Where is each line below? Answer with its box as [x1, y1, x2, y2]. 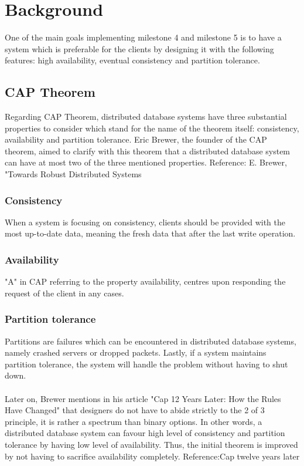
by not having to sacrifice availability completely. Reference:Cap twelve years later [5, 450, 300, 462]
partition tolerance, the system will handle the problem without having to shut [5, 357, 288, 370]
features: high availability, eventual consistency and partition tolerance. [5, 54, 260, 66]
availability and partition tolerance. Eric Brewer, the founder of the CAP [5, 133, 267, 146]
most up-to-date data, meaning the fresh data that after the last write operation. [5, 227, 296, 239]
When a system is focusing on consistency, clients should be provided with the [5, 215, 285, 228]
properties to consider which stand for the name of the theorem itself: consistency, [5, 121, 299, 134]
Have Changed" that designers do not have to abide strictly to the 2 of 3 [5, 404, 265, 416]
